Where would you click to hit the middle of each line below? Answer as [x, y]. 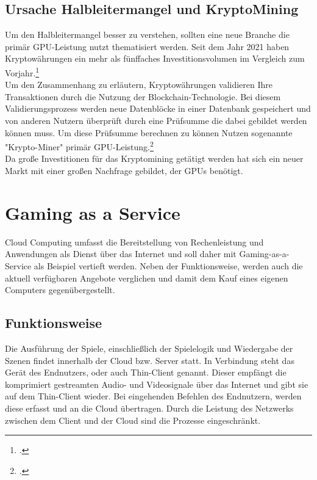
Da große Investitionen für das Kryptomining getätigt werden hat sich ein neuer [154, 158]
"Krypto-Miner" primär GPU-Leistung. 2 [79, 146]
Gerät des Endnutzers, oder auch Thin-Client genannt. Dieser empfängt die [146, 372]
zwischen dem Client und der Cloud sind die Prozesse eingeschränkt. [133, 420]
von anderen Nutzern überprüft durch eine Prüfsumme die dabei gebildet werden [156, 121]
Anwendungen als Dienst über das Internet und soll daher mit [121, 254]
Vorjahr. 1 [22, 71]
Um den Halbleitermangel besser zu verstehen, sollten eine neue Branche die [147, 35]
